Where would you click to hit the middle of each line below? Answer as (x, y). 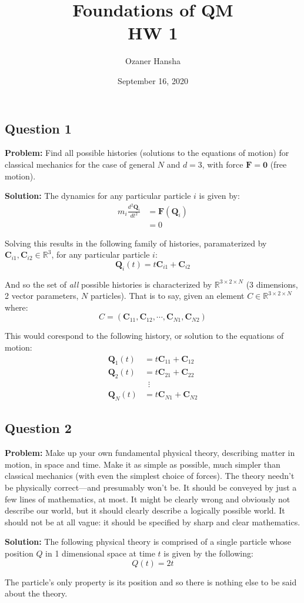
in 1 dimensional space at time (100, 553)
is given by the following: (208, 553)
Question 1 (38, 128)
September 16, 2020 (153, 80)
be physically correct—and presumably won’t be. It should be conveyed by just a (151, 487)
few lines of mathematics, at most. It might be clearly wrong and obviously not (148, 499)
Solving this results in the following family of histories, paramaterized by (136, 243)
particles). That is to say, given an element (167, 296)
